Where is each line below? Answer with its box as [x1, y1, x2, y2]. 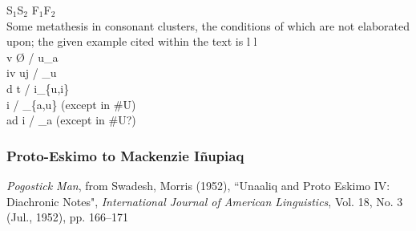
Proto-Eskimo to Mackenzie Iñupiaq [6, 145, 244, 165]
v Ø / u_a [6, 48, 59, 65]
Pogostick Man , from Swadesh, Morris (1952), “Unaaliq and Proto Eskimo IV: [6, 176, 390, 193]
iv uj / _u [6, 64, 57, 81]
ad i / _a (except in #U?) [6, 111, 136, 128]
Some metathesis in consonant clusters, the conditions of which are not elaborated [6, 17, 410, 34]
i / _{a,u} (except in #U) [6, 95, 136, 112]
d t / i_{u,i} [6, 79, 70, 96]
